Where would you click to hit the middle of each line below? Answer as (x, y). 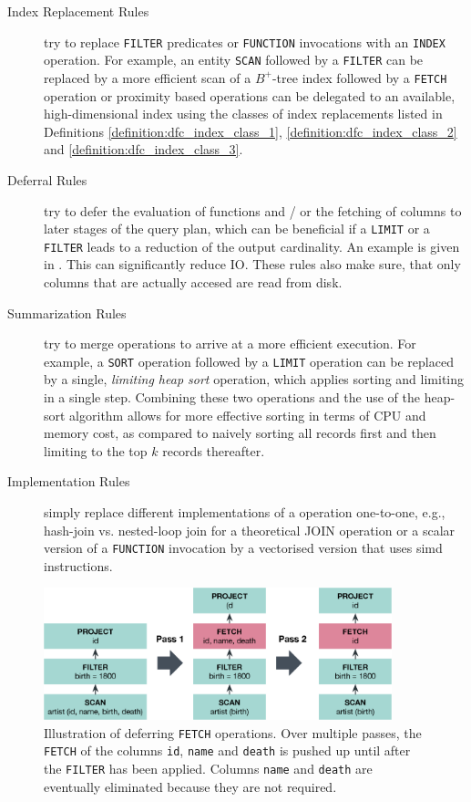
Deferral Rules (47, 179)
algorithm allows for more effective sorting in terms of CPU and (248, 415)
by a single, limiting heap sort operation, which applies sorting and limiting (254, 379)
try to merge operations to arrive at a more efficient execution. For (230, 344)
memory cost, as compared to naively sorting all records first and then (240, 433)
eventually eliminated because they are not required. (190, 786)
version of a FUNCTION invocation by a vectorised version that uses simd (243, 548)
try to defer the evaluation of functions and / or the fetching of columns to (253, 210)
